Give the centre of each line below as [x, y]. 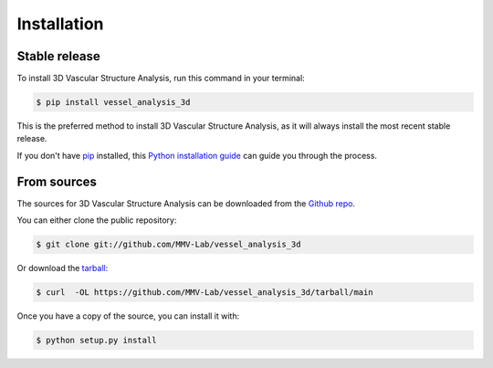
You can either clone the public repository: [97, 220]
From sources [57, 181]
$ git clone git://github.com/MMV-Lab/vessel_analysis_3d [168, 245]
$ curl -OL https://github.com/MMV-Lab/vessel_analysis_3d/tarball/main [205, 293]
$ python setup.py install [96, 341]
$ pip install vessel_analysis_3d [113, 102]
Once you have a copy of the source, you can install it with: [128, 316]
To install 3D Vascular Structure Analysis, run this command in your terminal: [161, 79]
